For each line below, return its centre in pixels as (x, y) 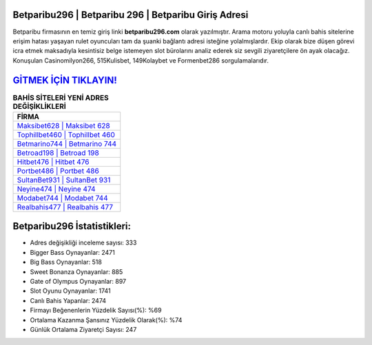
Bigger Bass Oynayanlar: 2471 (72, 252)
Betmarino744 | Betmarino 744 (67, 143)
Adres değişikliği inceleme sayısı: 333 (83, 243)
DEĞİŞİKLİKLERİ (40, 106)
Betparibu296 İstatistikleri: (72, 226)
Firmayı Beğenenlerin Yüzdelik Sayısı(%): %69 (96, 311)
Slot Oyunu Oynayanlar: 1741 (70, 291)
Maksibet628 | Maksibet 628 (63, 125)
